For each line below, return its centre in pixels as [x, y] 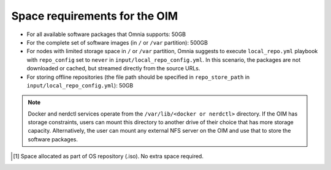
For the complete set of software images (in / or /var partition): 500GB [117, 42]
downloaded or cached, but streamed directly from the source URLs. [113, 68]
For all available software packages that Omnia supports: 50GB [106, 34]
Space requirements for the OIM [95, 16]
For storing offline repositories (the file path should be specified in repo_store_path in [138, 77]
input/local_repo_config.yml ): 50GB [80, 85]
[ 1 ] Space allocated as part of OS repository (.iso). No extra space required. [108, 157]
